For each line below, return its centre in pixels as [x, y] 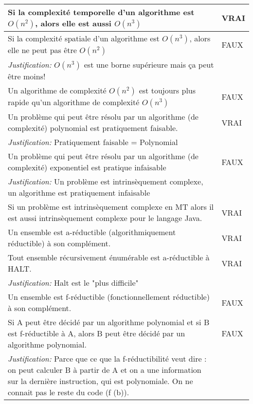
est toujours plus [167, 90]
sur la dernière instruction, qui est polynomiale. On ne [100, 381]
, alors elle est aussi [73, 23]
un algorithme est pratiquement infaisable [79, 193]
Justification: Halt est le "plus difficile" [73, 283]
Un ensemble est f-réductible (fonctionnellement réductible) [109, 297]
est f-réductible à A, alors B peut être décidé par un [97, 333]
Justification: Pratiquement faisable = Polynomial [93, 142]
